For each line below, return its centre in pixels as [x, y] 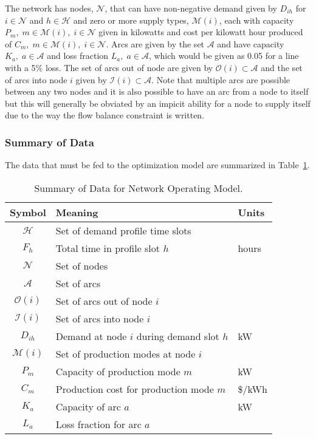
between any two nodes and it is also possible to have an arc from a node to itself [157, 91]
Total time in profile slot [108, 248]
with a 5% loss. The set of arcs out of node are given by [109, 67]
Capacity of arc [88, 406]
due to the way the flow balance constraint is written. [105, 115]
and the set [282, 67]
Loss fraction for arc [98, 424]
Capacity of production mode [118, 371]
